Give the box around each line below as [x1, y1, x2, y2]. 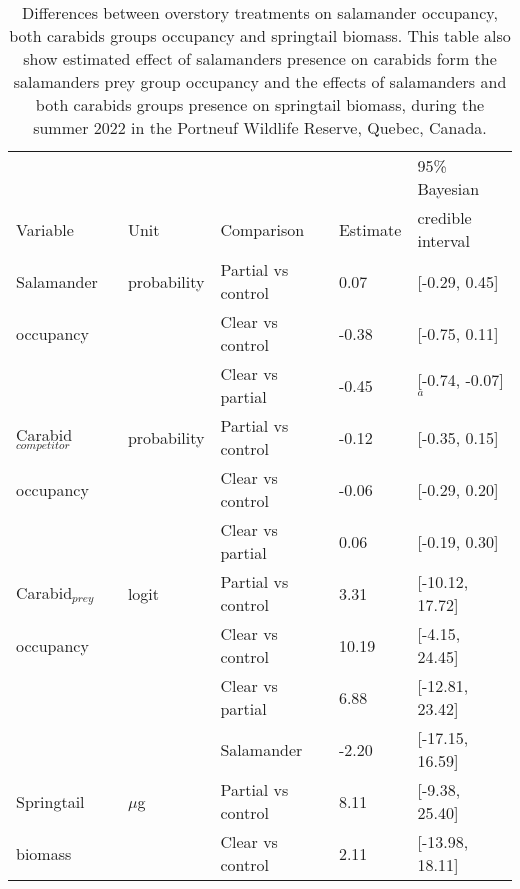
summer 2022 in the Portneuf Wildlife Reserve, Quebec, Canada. [33, 116, 487, 139]
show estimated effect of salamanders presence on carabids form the [23, 47, 497, 70]
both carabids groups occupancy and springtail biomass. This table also [9, 24, 511, 47]
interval [417, 229, 470, 252]
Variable [16, 217, 74, 241]
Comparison [220, 217, 305, 241]
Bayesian [417, 177, 480, 200]
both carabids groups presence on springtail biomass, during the [35, 93, 485, 116]
